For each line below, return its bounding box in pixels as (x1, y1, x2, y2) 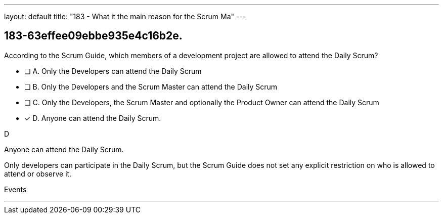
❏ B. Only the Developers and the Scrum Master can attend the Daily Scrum (24, 82, 278, 91)
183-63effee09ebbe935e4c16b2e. (4, 29, 183, 42)
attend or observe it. (4, 169, 72, 178)
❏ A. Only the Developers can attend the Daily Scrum (24, 66, 202, 75)
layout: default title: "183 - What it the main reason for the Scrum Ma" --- (4, 12, 246, 21)
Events (4, 185, 27, 194)
